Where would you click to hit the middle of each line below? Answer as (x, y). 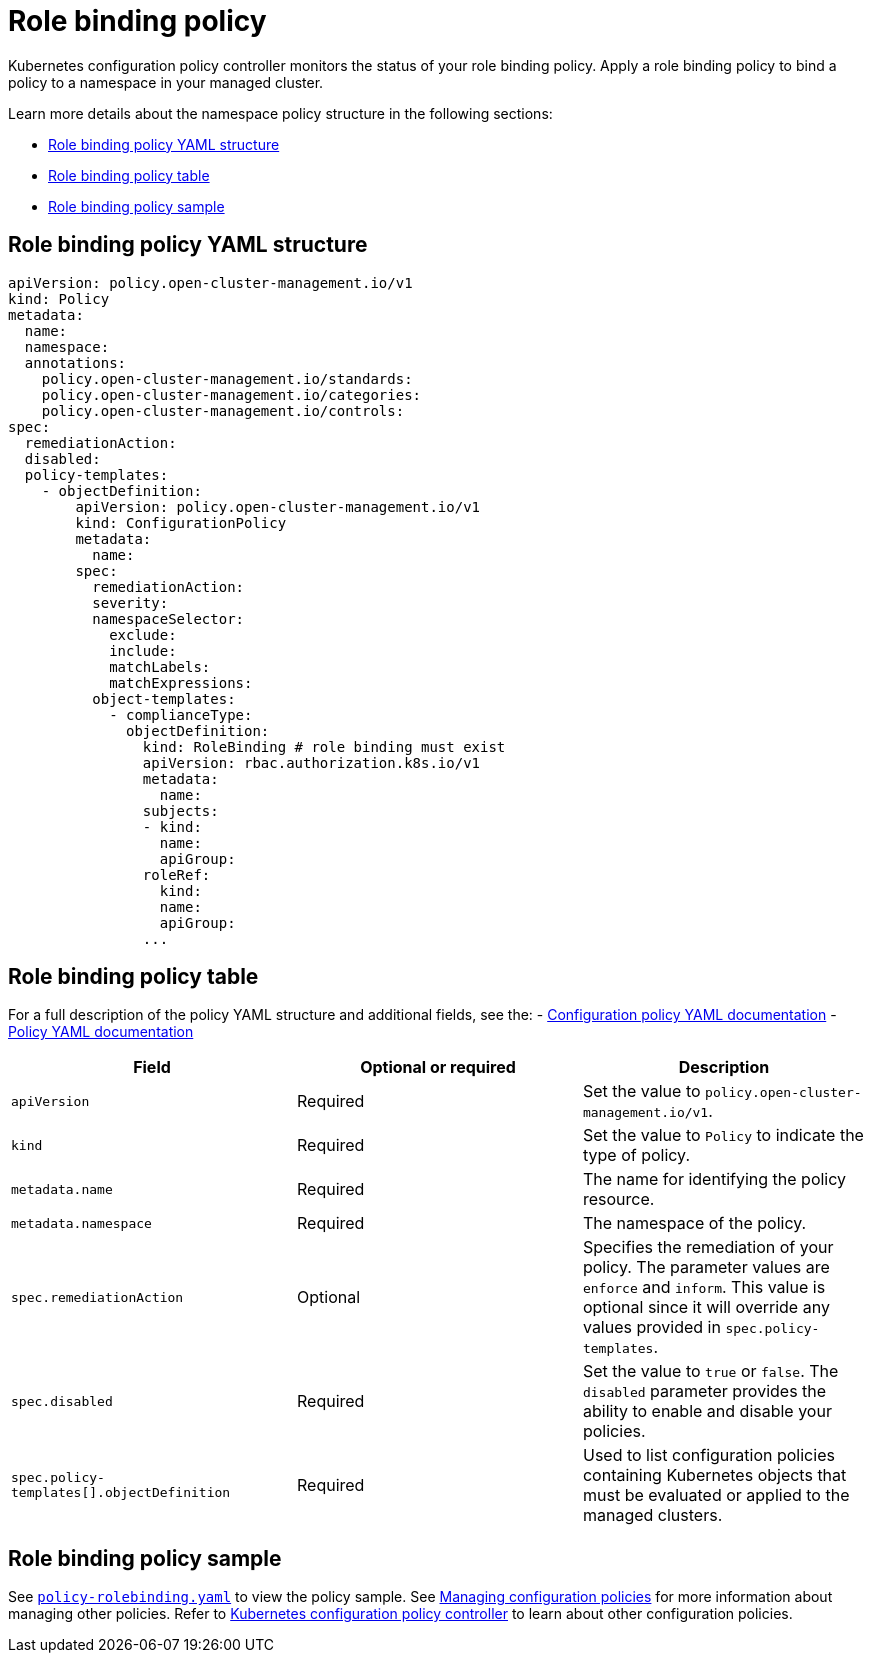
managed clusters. (652, 1515)
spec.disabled (62, 1401)
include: (143, 650)
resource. (618, 1199)
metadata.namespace (81, 1223)
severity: (130, 602)
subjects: (180, 810)
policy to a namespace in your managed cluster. (166, 82)
